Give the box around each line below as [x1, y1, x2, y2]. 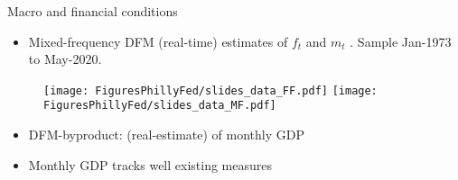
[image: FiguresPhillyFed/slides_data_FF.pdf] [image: [43, 84, 378, 97]
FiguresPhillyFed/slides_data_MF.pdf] [43, 99, 276, 112]
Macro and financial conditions [7, 2, 178, 20]
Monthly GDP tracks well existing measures [28, 155, 272, 174]
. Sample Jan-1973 [350, 31, 452, 50]
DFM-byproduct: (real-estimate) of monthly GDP [28, 125, 304, 144]
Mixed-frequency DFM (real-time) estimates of [28, 31, 288, 50]
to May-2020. [28, 49, 102, 68]
